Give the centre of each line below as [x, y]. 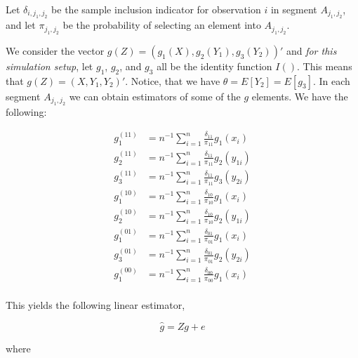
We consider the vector [55, 50]
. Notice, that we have [173, 80]
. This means [324, 66]
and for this [311, 50]
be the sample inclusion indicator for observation [156, 9]
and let [21, 25]
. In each [331, 80]
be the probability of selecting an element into [162, 25]
